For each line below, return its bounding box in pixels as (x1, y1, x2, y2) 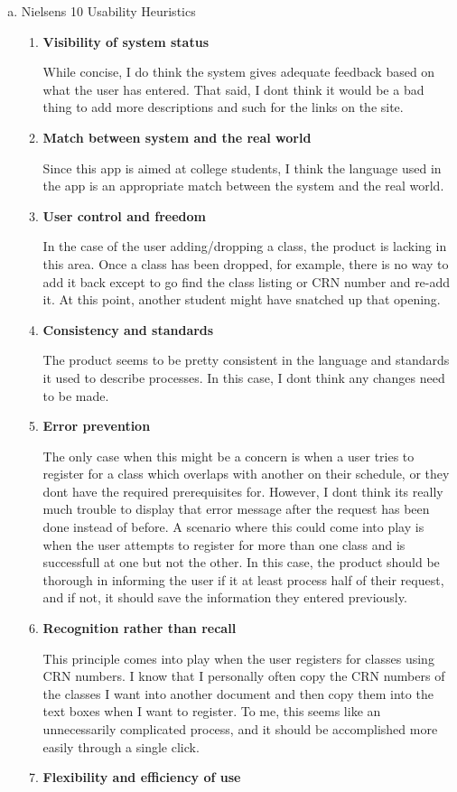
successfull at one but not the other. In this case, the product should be (42, 553, 440, 572)
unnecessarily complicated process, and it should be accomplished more (42, 720, 438, 738)
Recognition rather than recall (42, 619, 237, 638)
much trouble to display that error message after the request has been (42, 499, 430, 518)
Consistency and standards (42, 320, 214, 339)
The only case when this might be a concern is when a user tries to (42, 446, 415, 465)
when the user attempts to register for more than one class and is (42, 535, 406, 554)
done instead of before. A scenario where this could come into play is (42, 517, 424, 536)
